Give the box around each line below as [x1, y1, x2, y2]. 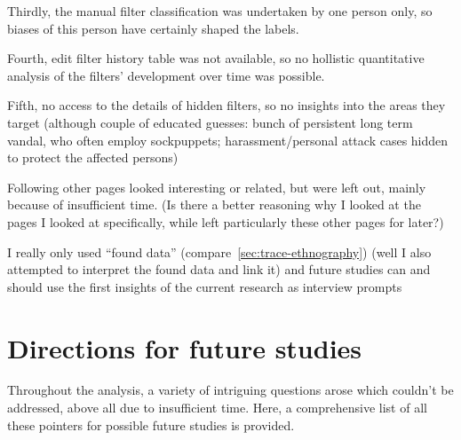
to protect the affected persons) [7, 148, 179, 167]
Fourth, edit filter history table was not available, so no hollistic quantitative [7, 49, 425, 67]
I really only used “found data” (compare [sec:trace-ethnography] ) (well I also [7, 242, 432, 261]
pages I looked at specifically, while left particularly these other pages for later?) [7, 212, 444, 231]
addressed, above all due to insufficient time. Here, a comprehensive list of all [7, 398, 427, 417]
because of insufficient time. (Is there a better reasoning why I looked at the [7, 195, 421, 214]
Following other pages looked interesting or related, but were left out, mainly [7, 177, 426, 196]
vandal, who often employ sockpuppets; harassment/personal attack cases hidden [7, 130, 449, 149]
